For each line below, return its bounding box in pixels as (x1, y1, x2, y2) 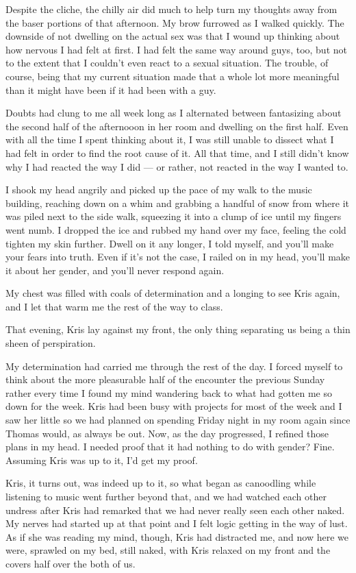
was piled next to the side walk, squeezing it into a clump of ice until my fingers (5, 209, 342, 223)
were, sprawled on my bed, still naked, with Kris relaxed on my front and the (5, 543, 331, 557)
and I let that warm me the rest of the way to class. (5, 299, 223, 313)
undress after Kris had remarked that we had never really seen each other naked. (5, 502, 345, 517)
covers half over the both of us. (5, 556, 136, 570)
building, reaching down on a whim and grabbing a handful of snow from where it (5, 195, 349, 210)
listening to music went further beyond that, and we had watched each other (5, 489, 327, 503)
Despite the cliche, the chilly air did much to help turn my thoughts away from (5, 2, 338, 16)
